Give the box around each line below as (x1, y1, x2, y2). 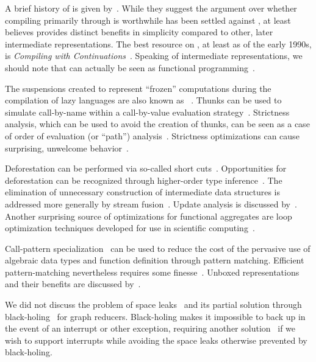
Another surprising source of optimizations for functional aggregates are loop (5, 209, 292, 222)
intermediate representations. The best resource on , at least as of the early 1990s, (5, 37, 312, 50)
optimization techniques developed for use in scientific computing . (5, 221, 255, 234)
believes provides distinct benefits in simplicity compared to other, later (5, 26, 273, 38)
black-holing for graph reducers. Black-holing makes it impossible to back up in (5, 310, 306, 322)
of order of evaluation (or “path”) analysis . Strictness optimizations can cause (5, 129, 300, 142)
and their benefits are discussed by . (5, 277, 141, 290)
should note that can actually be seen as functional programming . (5, 61, 255, 74)
